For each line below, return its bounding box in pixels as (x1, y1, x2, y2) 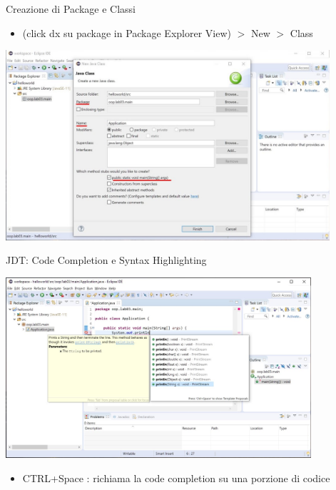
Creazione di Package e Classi (6, 1, 136, 16)
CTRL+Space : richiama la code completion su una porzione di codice (22, 470, 330, 485)
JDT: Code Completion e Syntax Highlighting (6, 252, 207, 267)
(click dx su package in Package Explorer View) (22, 25, 231, 40)
